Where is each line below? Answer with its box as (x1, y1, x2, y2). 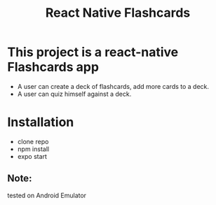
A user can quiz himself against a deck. (17, 90, 132, 98)
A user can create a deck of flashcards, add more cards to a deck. (17, 82, 209, 90)
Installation (7, 114, 74, 130)
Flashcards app (7, 59, 100, 75)
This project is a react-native (7, 44, 179, 60)
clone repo (17, 137, 49, 146)
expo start (17, 152, 48, 160)
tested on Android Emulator (7, 191, 86, 199)
